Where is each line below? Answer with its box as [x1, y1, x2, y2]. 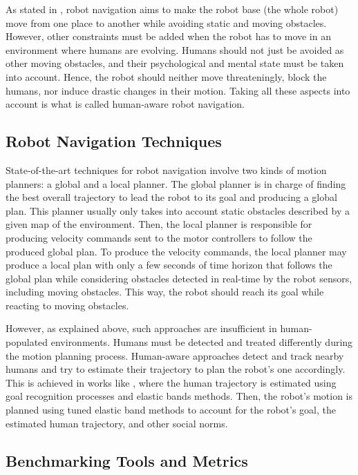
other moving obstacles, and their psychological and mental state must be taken [6, 56, 344, 70]
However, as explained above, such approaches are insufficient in [6, 321, 277, 336]
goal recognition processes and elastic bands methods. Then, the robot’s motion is [6, 389, 352, 403]
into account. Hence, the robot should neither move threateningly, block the [6, 69, 327, 84]
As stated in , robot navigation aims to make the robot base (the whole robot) [6, 2, 339, 16]
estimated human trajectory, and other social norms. [6, 416, 228, 430]
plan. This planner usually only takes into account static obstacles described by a [6, 203, 350, 217]
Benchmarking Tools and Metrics [6, 449, 248, 471]
